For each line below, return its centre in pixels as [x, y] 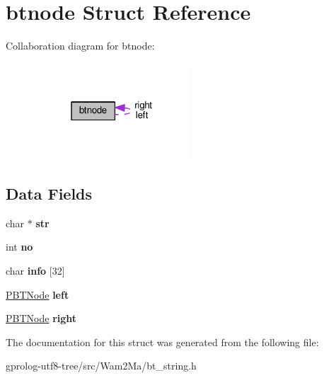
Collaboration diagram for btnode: [80, 46]
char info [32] [35, 270]
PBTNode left [37, 294]
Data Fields [49, 193]
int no [19, 247]
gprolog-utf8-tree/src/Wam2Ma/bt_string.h [101, 366]
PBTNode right [41, 318]
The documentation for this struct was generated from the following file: [162, 342]
